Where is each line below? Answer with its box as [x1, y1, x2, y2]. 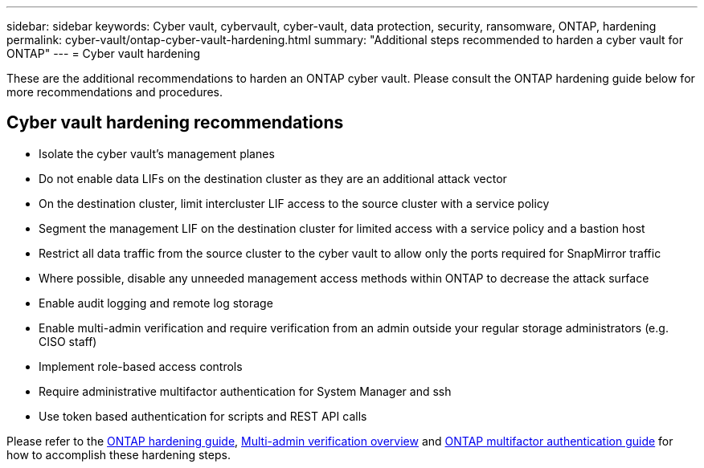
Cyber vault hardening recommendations [6, 112, 344, 133]
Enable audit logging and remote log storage [39, 295, 273, 310]
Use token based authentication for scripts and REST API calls [39, 409, 367, 423]
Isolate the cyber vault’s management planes [39, 146, 275, 161]
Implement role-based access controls [39, 359, 243, 373]
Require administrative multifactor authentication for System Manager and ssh [39, 384, 452, 398]
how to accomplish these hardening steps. [6, 447, 231, 462]
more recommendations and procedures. [6, 85, 223, 99]
